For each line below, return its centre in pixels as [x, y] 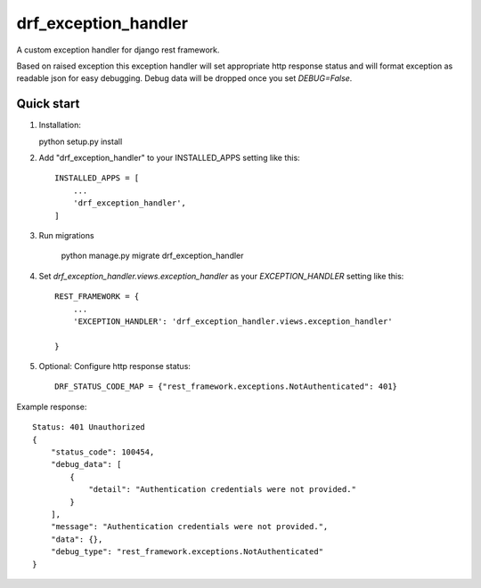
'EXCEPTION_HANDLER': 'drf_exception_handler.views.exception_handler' [232, 321]
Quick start [48, 104]
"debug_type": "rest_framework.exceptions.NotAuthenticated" [187, 552]
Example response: [52, 407]
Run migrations [66, 235]
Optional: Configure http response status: [115, 366]
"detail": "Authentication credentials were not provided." [222, 490]
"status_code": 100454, [102, 452]
